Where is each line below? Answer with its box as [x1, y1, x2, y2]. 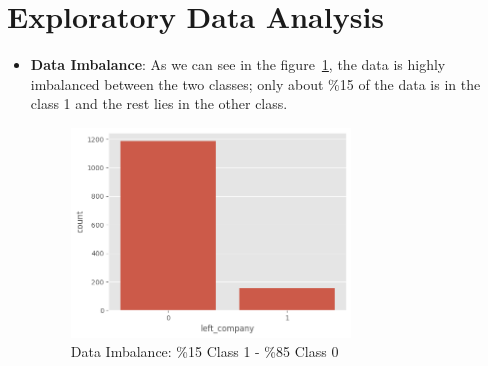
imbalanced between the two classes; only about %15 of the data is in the [30, 73, 481, 94]
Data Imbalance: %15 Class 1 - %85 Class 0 [70, 341, 339, 362]
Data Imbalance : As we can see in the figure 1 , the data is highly [30, 54, 446, 75]
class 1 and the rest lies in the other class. [30, 93, 288, 114]
